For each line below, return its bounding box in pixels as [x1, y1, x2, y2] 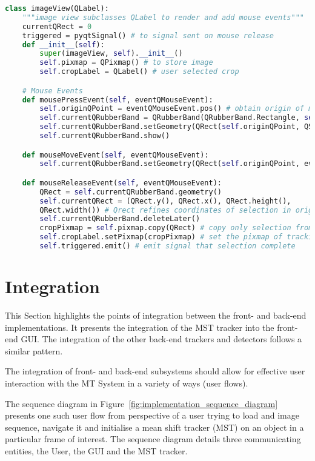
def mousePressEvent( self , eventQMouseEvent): [22, 95, 213, 104]
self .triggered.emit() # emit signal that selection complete [39, 242, 296, 251]
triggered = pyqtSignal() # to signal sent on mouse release [22, 31, 274, 40]
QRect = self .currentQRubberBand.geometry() [39, 187, 222, 196]
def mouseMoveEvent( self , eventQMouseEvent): [22, 150, 209, 159]
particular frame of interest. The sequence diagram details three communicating [5, 433, 301, 445]
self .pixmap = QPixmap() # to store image [39, 58, 213, 67]
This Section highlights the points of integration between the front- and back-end [5, 309, 307, 322]
